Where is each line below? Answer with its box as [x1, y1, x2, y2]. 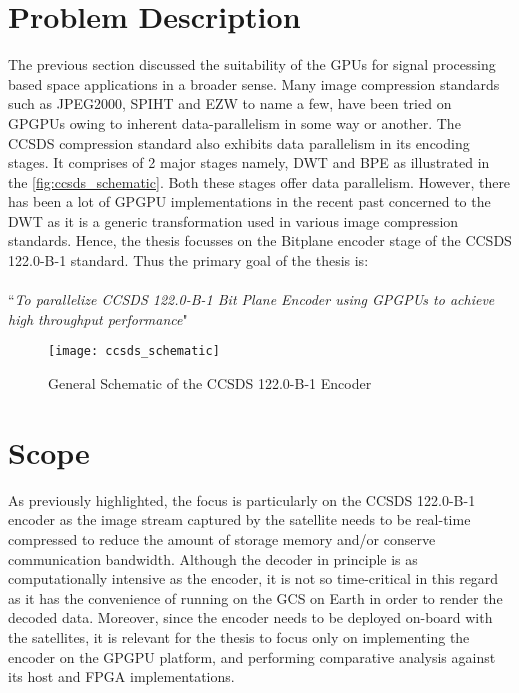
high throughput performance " [8, 308, 188, 329]
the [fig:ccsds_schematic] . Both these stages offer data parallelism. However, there [8, 171, 511, 192]
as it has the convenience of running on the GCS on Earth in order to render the [8, 587, 503, 608]
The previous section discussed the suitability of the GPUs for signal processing [8, 54, 496, 75]
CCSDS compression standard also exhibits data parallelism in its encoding [8, 132, 470, 153]
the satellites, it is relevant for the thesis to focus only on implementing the [8, 626, 470, 647]
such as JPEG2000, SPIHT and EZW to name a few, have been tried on [8, 93, 452, 114]
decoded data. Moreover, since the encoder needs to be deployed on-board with [8, 607, 493, 628]
